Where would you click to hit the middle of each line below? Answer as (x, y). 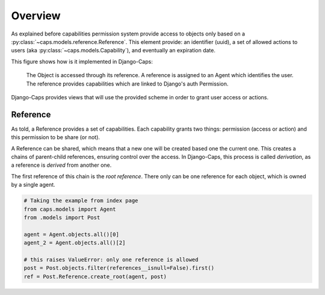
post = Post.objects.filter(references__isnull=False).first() (119, 268)
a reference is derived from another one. (61, 165)
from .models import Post (62, 217)
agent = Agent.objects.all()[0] (72, 234)
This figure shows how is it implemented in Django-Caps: (82, 61)
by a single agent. (33, 185)
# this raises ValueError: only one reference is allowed (111, 259)
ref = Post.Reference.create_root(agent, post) (95, 276)
